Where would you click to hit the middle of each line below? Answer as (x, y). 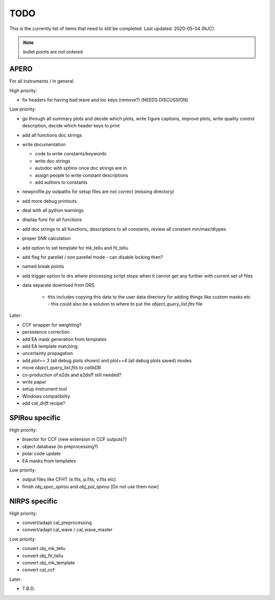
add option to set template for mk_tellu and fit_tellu (75, 248)
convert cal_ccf (38, 570)
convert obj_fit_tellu (43, 556)
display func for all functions (52, 220)
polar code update (42, 454)
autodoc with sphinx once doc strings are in (81, 168)
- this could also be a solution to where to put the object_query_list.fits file (125, 304)
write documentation (44, 144)
